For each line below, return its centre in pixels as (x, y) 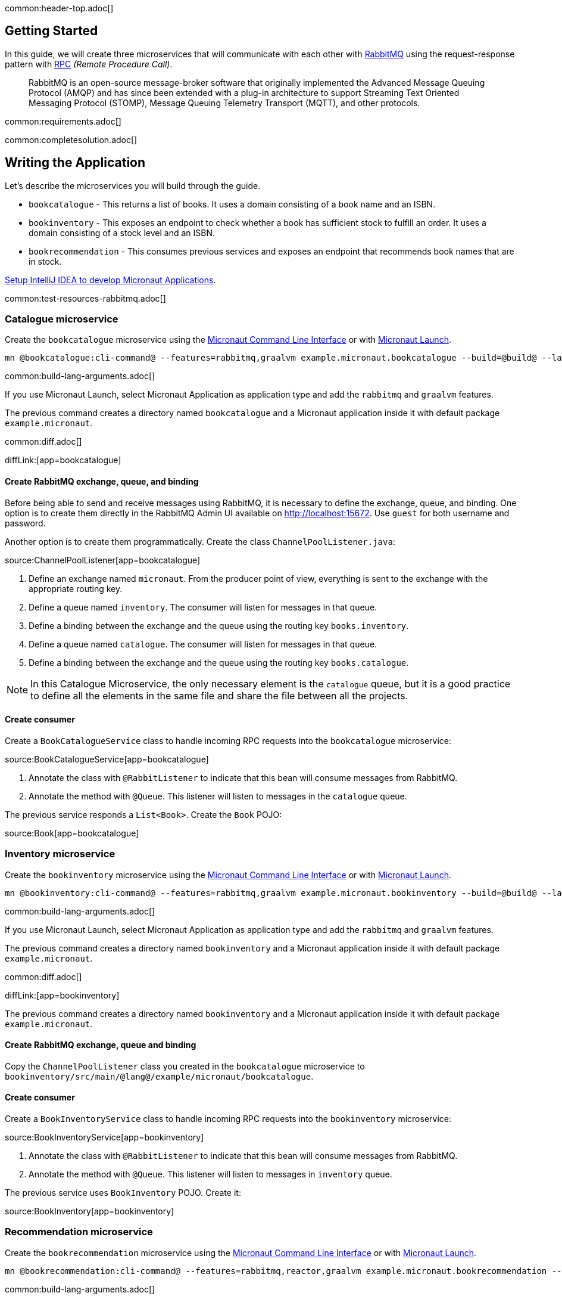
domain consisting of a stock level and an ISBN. (122, 232)
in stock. (45, 261)
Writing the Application (75, 163)
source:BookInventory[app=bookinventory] (90, 1211)
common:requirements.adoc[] (63, 121)
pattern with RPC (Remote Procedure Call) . (89, 64)
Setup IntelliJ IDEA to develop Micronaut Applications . (110, 280)
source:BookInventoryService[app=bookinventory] (104, 1137)
